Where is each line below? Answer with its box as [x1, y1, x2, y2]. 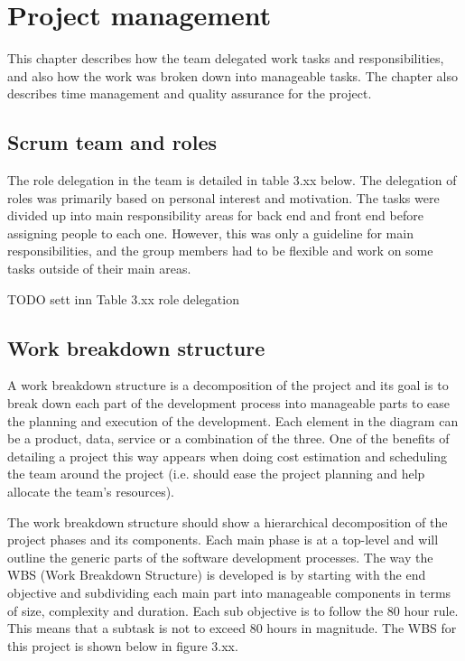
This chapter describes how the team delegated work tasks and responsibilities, [7, 49, 444, 68]
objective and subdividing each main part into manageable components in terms [7, 583, 451, 601]
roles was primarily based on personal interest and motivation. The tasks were [7, 188, 440, 207]
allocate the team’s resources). [7, 482, 174, 501]
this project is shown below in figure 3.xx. [7, 636, 238, 655]
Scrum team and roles [7, 128, 217, 156]
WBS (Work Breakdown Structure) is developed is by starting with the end [7, 565, 426, 584]
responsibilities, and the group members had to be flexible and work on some [7, 241, 433, 260]
